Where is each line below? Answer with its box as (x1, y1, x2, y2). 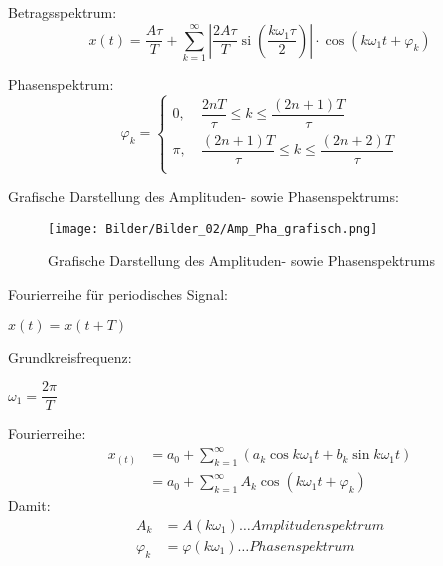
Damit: (8, 495, 51, 516)
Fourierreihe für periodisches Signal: (8, 284, 228, 305)
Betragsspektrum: (8, 2, 117, 22)
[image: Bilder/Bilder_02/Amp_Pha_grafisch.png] (48, 221, 378, 236)
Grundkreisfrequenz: (8, 346, 132, 367)
